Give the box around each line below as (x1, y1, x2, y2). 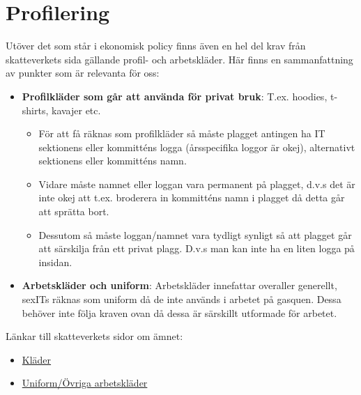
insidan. (38, 254, 72, 269)
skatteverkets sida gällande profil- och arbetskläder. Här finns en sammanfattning (6, 52, 353, 66)
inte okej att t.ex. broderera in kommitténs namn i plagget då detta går (38, 190, 345, 205)
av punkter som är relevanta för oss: (6, 65, 160, 80)
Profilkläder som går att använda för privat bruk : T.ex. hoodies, (22, 88, 328, 103)
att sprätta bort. (38, 204, 109, 219)
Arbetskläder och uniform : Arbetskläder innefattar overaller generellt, (22, 278, 337, 293)
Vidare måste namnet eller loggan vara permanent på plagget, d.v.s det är (38, 176, 355, 191)
